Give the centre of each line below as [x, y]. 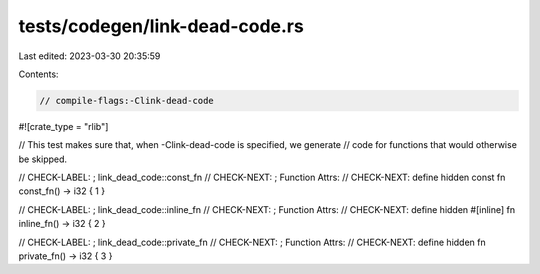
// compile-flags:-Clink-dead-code [126, 100]
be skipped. [43, 159]
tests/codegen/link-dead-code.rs [161, 26]
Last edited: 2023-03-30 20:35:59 [89, 56]
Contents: [38, 74]
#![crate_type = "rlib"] [63, 126]
